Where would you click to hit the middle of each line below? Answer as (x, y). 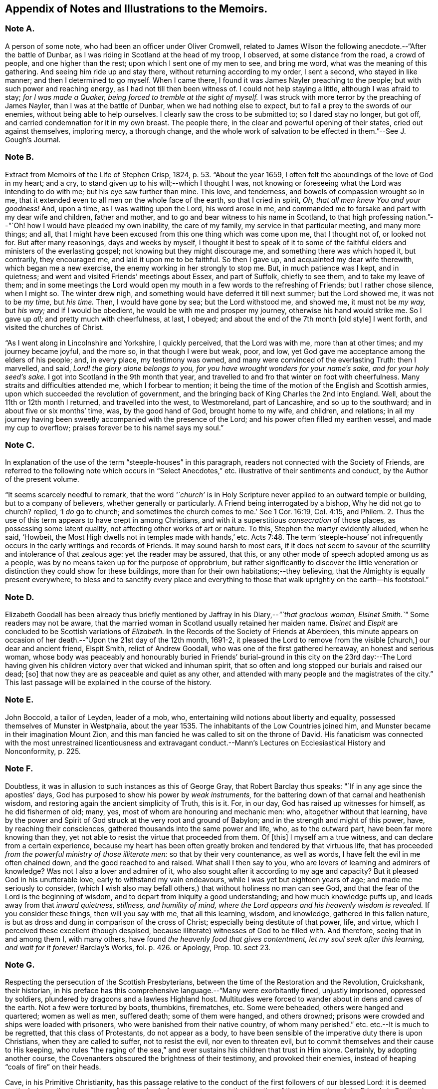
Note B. (20, 157)
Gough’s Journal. (33, 139)
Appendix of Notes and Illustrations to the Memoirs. (136, 9)
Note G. (20, 964)
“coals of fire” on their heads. (53, 1067)
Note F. (19, 769)
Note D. (20, 597)
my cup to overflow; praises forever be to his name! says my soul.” (114, 427)
